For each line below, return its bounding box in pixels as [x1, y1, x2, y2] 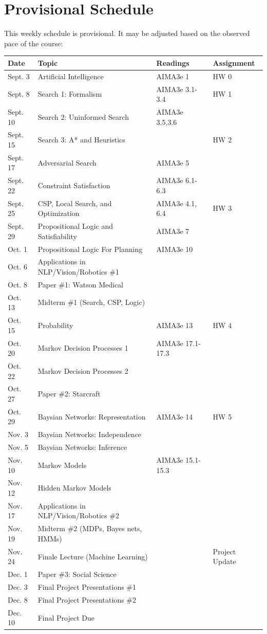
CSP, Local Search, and [37, 197, 112, 208]
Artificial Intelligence [37, 70, 104, 81]
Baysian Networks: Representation [37, 411, 146, 422]
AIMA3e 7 [156, 225, 189, 236]
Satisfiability [37, 230, 77, 241]
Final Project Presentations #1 [37, 582, 137, 592]
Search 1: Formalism [37, 88, 102, 99]
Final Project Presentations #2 [37, 594, 137, 605]
